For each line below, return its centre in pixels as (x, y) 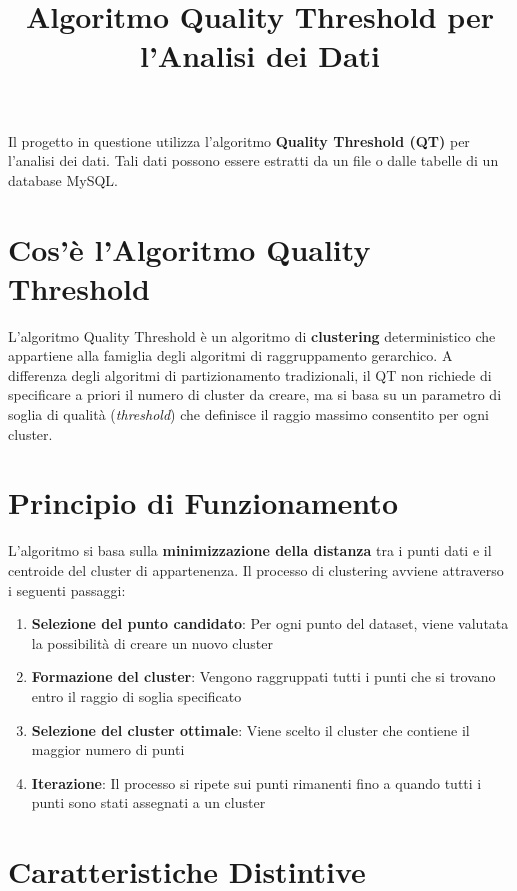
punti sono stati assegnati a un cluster (148, 802)
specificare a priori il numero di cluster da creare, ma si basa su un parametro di (255, 394)
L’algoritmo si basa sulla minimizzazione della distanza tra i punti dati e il (250, 550)
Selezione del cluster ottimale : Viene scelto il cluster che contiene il (250, 729)
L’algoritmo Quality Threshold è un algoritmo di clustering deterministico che (252, 335)
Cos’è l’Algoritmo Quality (189, 248)
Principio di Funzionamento (203, 502)
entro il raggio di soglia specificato (136, 695)
